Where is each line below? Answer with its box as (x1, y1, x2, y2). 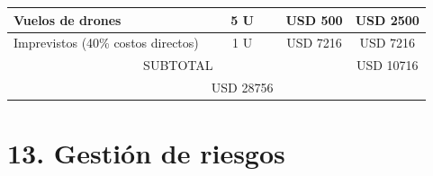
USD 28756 (211, 78, 274, 97)
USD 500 (285, 10, 343, 29)
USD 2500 (355, 10, 419, 29)
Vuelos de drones (14, 10, 122, 29)
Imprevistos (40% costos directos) (14, 33, 199, 52)
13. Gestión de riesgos (7, 135, 285, 172)
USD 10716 (356, 56, 419, 75)
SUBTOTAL (143, 56, 213, 75)
